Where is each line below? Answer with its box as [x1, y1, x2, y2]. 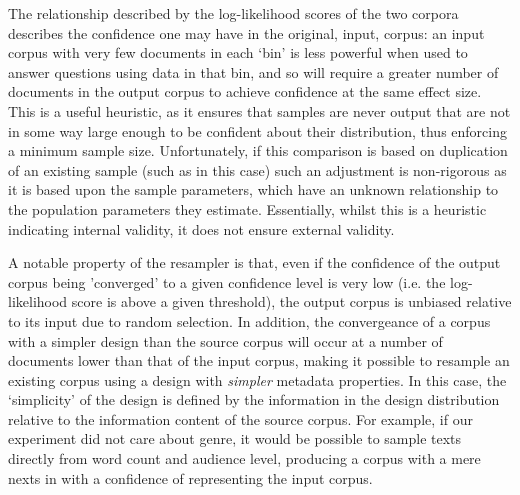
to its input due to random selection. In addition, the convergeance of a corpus [8, 310, 491, 331]
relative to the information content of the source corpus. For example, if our [8, 408, 473, 429]
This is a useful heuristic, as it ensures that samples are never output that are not [8, 100, 511, 121]
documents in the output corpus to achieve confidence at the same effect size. [8, 81, 482, 102]
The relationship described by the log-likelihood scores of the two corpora [8, 3, 459, 23]
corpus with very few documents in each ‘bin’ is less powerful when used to [8, 42, 468, 63]
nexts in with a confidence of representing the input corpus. [8, 467, 373, 488]
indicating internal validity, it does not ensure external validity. [8, 218, 395, 239]
